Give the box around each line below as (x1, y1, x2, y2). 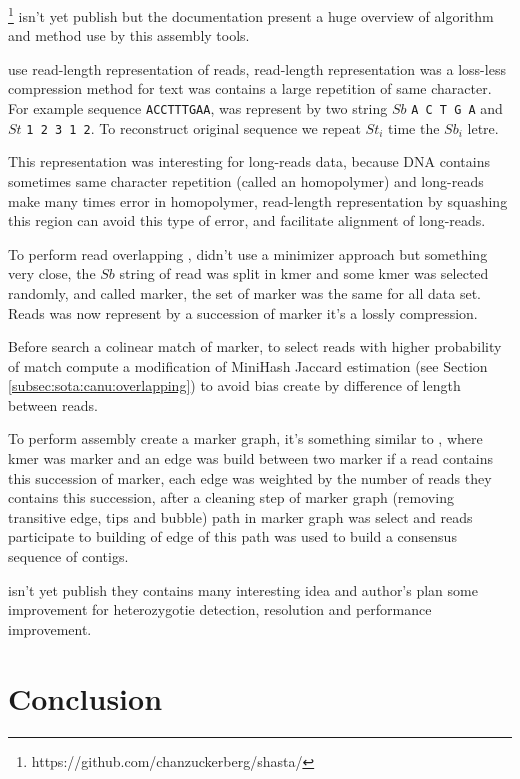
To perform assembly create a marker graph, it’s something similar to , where (8, 428, 483, 449)
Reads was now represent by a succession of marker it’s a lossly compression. (8, 302, 478, 323)
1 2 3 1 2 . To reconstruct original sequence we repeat (26, 117, 361, 138)
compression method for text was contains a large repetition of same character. (8, 78, 492, 99)
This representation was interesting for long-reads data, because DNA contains (8, 151, 490, 172)
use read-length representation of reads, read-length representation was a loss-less (8, 58, 506, 79)
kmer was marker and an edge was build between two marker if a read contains (8, 448, 493, 469)
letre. (467, 117, 499, 138)
